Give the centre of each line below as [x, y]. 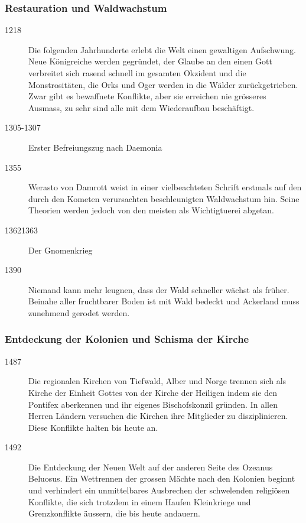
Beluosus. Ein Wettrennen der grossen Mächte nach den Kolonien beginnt [162, 478]
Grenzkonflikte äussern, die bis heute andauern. [114, 513]
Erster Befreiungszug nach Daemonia [95, 147]
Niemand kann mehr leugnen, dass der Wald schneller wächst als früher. [159, 289]
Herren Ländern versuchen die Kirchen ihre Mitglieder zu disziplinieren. [158, 416]
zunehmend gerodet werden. [79, 312]
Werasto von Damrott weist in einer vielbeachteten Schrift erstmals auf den [165, 187]
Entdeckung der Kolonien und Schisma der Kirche [127, 339]
